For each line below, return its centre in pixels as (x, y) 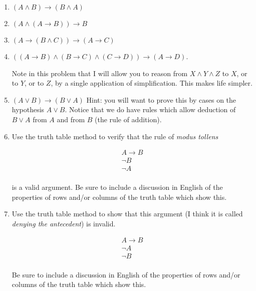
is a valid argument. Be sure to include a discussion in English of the (117, 187)
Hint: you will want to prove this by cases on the (161, 99)
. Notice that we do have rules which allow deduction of (150, 109)
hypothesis (28, 109)
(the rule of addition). (128, 119)
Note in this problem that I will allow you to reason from (100, 73)
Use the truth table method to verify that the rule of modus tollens (115, 136)
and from (71, 119)
